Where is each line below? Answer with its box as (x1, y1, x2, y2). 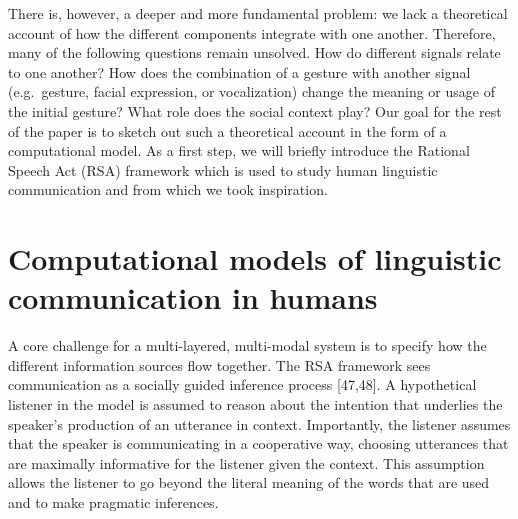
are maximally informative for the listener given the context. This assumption (8, 452, 485, 473)
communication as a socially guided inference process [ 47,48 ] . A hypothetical (8, 374, 477, 395)
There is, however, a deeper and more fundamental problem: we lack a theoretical (8, 3, 508, 23)
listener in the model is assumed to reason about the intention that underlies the (8, 394, 503, 415)
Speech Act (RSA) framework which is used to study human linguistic (8, 159, 438, 180)
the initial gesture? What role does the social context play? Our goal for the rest (8, 100, 502, 121)
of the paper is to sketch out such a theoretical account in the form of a (8, 120, 447, 141)
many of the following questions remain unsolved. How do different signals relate (8, 42, 501, 63)
